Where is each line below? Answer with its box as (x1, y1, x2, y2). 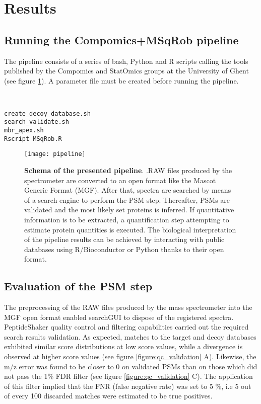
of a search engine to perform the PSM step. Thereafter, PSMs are (24, 194, 230, 205)
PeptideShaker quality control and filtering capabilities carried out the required (4, 321, 249, 332)
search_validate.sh (4, 118, 69, 126)
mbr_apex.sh (4, 126, 44, 134)
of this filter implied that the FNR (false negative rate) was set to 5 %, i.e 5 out (4, 380, 251, 391)
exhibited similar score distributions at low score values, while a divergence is (4, 341, 243, 352)
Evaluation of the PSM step (4, 278, 153, 294)
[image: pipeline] (24, 150, 86, 158)
